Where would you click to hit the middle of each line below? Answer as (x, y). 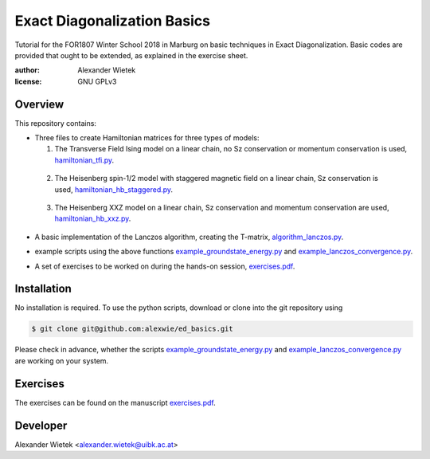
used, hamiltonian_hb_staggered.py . (114, 189)
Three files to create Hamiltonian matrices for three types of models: (147, 138)
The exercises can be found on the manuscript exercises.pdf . (115, 402)
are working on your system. (62, 361)
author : (27, 70)
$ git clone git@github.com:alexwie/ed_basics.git (133, 329)
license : (28, 81)
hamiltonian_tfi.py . (84, 160)
